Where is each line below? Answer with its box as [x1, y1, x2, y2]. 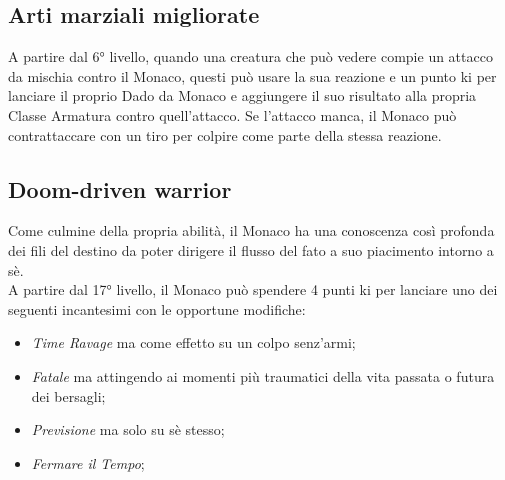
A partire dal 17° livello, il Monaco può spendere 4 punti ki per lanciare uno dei [8, 279, 498, 300]
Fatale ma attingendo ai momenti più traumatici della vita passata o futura [31, 365, 495, 386]
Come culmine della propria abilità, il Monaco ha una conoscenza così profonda [8, 220, 495, 241]
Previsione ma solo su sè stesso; [31, 419, 225, 440]
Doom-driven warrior [8, 173, 232, 204]
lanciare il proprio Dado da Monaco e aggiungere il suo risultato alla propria [8, 85, 477, 106]
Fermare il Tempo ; [31, 452, 145, 473]
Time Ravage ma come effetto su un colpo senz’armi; [31, 332, 356, 353]
